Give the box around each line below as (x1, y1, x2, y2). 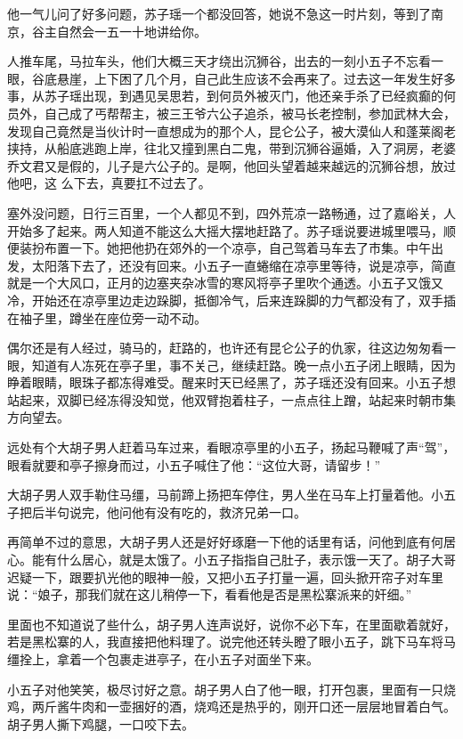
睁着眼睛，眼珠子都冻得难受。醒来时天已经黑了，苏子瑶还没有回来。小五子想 (7, 373, 456, 392)
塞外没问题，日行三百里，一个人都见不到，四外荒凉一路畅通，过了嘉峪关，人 (7, 203, 456, 222)
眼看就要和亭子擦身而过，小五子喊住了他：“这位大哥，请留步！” (7, 455, 381, 474)
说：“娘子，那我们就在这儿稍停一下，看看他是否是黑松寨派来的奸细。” (7, 585, 412, 604)
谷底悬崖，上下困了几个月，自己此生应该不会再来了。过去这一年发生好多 (31, 69, 456, 87)
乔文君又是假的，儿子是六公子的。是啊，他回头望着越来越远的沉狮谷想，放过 (7, 156, 456, 175)
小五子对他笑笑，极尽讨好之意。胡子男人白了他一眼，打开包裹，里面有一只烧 (7, 679, 456, 698)
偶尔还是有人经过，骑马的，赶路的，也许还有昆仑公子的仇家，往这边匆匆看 (7, 338, 443, 357)
